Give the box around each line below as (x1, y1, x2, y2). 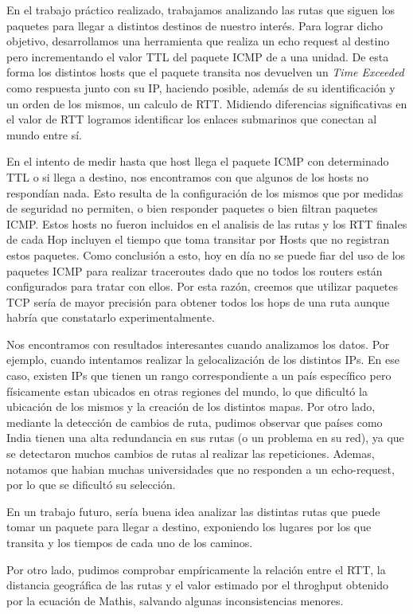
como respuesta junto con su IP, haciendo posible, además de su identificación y (6, 79, 395, 96)
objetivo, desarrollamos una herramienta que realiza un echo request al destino (6, 33, 390, 49)
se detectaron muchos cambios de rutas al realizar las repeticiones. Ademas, (6, 445, 375, 462)
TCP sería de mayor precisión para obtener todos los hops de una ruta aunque (6, 293, 390, 310)
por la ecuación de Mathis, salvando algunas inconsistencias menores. (6, 592, 344, 608)
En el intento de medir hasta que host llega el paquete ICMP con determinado (6, 153, 389, 170)
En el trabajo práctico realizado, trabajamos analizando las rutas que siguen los (6, 2, 395, 18)
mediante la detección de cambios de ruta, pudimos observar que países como (6, 413, 383, 430)
